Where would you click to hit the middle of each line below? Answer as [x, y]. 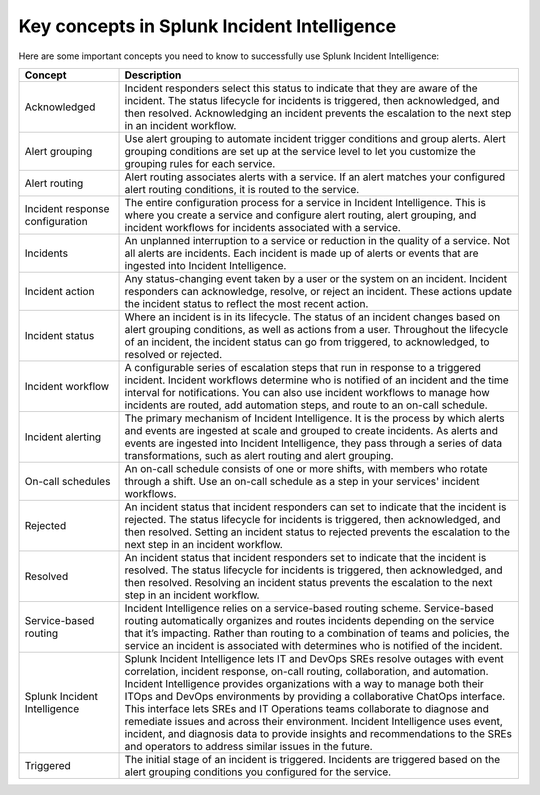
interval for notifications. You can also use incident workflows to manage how [307, 392]
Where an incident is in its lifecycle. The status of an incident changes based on [312, 317]
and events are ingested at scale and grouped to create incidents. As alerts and [311, 430]
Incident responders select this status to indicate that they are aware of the [301, 88]
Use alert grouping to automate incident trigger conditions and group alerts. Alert [315, 138]
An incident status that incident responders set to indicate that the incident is [305, 557]
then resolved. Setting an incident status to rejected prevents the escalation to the [317, 532]
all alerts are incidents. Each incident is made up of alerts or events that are [301, 253]
